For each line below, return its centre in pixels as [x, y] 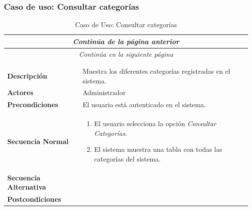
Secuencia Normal [38, 141]
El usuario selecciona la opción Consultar [155, 123]
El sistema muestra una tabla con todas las [158, 149]
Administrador [104, 92]
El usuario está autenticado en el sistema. [144, 105]
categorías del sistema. [127, 158]
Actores [20, 92]
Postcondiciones [34, 199]
